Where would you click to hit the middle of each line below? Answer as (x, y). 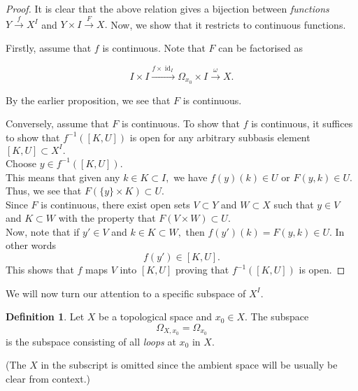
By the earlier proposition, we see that (88, 100)
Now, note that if (43, 231)
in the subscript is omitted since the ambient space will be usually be (189, 365)
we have (191, 177)
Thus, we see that (44, 191)
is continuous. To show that (180, 123)
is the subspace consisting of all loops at (91, 341)
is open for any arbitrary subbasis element (220, 137)
